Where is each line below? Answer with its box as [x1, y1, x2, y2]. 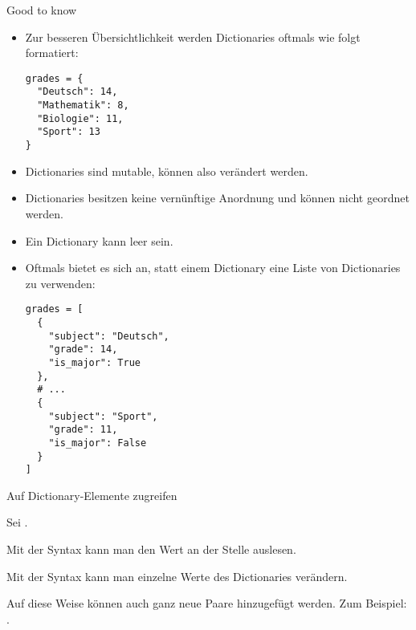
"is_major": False [48, 437, 147, 449]
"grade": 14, [48, 343, 118, 356]
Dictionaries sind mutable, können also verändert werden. [25, 162, 308, 179]
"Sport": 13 [37, 126, 100, 138]
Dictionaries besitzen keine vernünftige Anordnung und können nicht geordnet [25, 189, 410, 206]
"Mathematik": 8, [37, 100, 129, 112]
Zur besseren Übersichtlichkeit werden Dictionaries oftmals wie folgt [25, 28, 361, 45]
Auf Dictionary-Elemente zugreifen [6, 486, 177, 503]
